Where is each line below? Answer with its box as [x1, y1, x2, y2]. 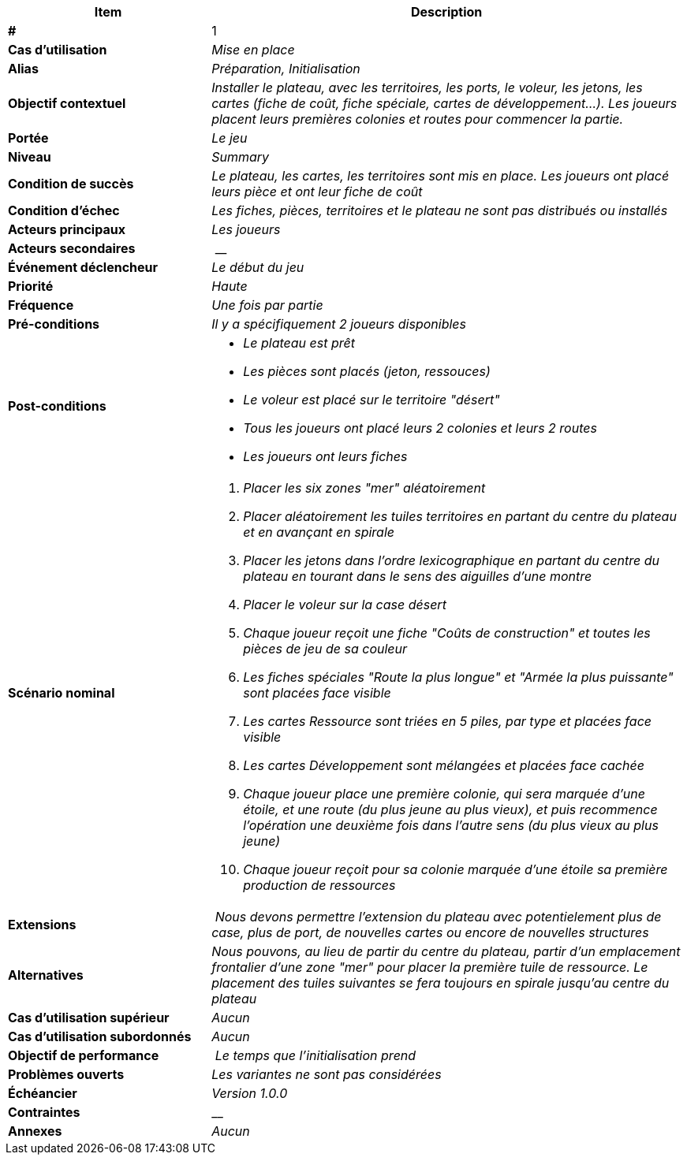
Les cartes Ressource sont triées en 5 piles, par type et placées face [243, 713, 652, 729]
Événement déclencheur [8, 259, 159, 275]
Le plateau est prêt [243, 335, 355, 351]
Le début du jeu [211, 259, 304, 275]
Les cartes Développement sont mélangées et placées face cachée [243, 757, 644, 773]
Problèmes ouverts [8, 1066, 125, 1082]
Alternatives [8, 967, 84, 983]
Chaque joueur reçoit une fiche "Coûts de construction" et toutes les [243, 625, 651, 641]
